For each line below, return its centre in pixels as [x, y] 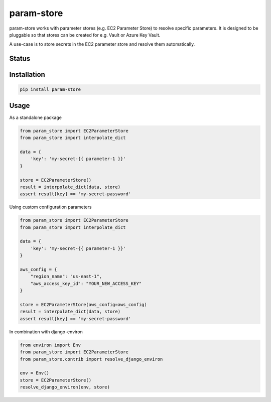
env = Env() [35, 373]
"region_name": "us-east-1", [66, 277]
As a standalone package [36, 117]
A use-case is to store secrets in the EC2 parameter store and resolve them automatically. [102, 44]
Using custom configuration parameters [50, 207]
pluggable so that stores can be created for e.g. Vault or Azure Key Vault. [85, 35]
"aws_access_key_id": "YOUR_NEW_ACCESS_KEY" [86, 283]
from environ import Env [50, 345]
